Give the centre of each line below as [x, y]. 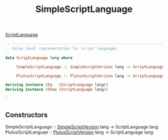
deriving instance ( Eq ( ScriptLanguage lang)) [57, 85]
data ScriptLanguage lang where [39, 58]
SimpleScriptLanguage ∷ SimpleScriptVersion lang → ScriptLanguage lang [82, 127]
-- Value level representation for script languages [61, 48]
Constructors [26, 115]
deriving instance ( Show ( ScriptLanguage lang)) [57, 89]
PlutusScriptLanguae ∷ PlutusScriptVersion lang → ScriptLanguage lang [79, 132]
